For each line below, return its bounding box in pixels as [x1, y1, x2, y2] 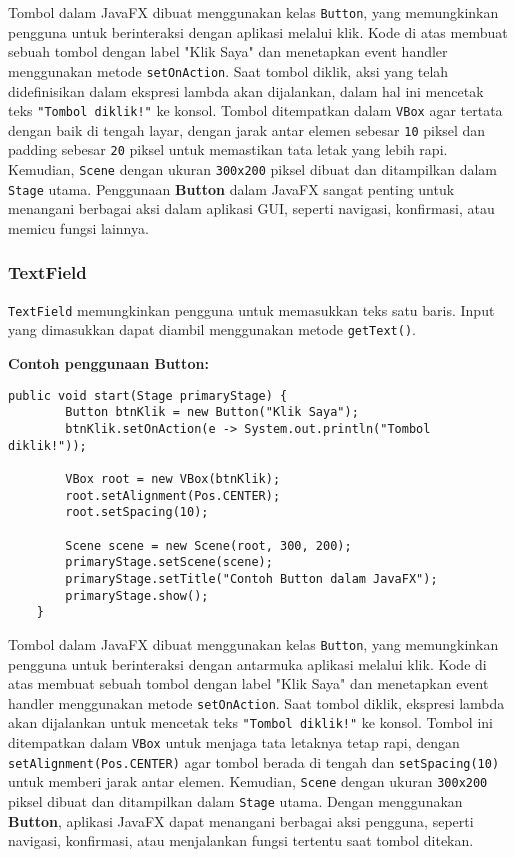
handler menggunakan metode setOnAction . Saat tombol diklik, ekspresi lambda [8, 692, 505, 713]
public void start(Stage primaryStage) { [8, 388, 288, 403]
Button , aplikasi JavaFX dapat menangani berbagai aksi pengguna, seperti [8, 810, 474, 831]
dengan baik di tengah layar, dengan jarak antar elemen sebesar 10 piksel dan [8, 119, 486, 140]
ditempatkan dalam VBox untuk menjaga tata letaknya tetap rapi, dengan [8, 732, 460, 753]
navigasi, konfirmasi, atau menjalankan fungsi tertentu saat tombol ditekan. [8, 830, 474, 851]
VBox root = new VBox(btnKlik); [65, 471, 281, 486]
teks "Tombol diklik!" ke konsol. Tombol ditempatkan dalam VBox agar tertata [8, 100, 503, 121]
